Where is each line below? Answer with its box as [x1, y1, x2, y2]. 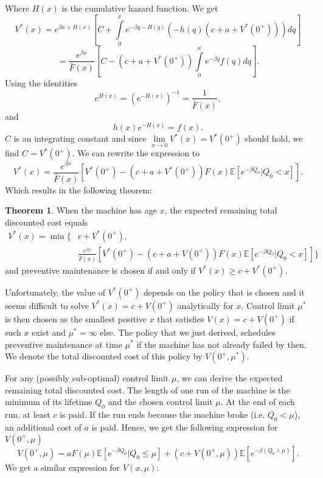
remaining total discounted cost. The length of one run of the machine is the [5, 383, 290, 396]
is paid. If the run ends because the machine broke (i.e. [60, 408, 265, 421]
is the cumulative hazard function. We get [61, 2, 218, 14]
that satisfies [157, 312, 204, 325]
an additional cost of [5, 420, 82, 433]
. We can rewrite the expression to [72, 147, 200, 159]
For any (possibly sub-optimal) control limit [5, 372, 169, 384]
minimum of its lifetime [5, 395, 92, 408]
